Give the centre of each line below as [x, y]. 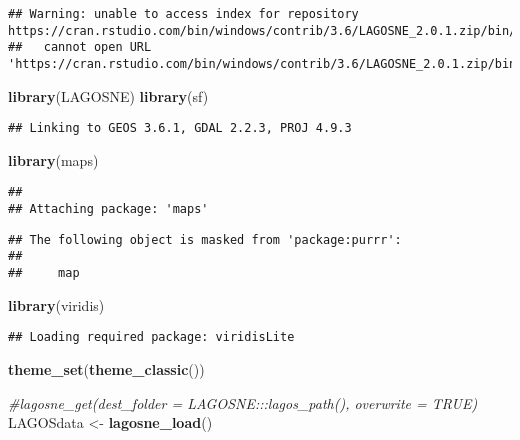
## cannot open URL [80, 47]
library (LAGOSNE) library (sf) [108, 95]
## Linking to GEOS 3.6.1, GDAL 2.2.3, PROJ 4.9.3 [180, 128]
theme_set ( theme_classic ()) [106, 369]
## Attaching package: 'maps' [108, 209]
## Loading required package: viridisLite [151, 337]
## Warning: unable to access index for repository [183, 14]
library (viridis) [56, 304]
